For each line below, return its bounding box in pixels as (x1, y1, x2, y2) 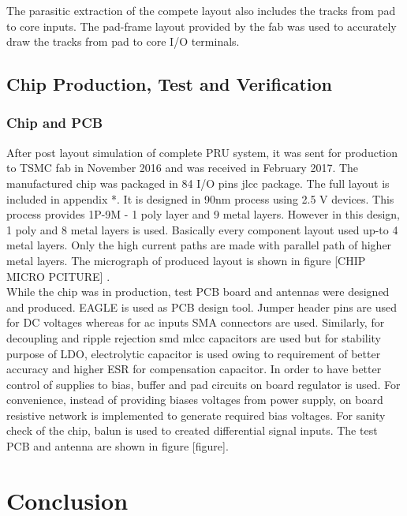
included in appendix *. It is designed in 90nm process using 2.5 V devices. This (6, 190, 394, 207)
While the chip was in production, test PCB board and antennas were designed (6, 283, 390, 300)
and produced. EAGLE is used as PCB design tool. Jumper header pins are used (6, 298, 398, 315)
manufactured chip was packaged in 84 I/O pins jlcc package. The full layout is (6, 174, 390, 191)
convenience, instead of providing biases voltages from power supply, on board (6, 391, 383, 408)
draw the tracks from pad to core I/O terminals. (6, 33, 240, 50)
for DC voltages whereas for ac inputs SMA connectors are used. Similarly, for (6, 314, 385, 331)
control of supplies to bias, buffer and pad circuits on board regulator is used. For (6, 376, 401, 392)
